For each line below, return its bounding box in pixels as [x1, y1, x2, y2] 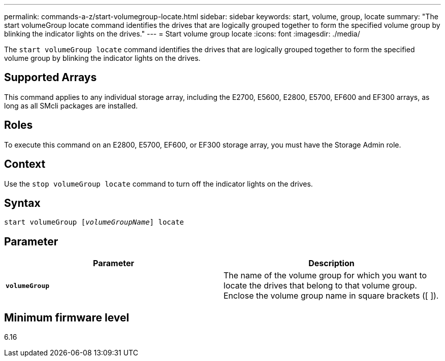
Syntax [4, 196, 41, 209]
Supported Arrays [4, 71, 97, 84]
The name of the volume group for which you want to [224, 270, 427, 281]
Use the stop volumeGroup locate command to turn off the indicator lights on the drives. [4, 179, 313, 188]
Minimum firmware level [4, 311, 130, 324]
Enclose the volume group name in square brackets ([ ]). [224, 291, 439, 301]
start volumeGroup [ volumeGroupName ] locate [4, 218, 184, 227]
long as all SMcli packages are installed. [4, 101, 138, 110]
